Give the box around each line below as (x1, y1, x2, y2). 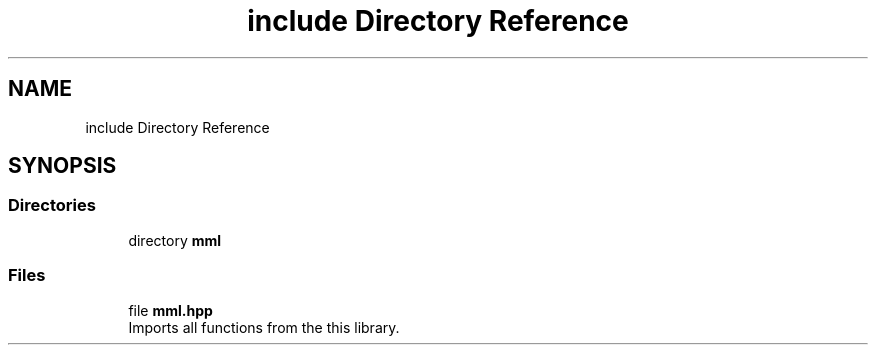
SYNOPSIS (8, 153, 117, 179)
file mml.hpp (128, 301, 213, 319)
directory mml (128, 231, 222, 249)
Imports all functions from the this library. (128, 318, 400, 336)
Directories (8, 195, 96, 216)
